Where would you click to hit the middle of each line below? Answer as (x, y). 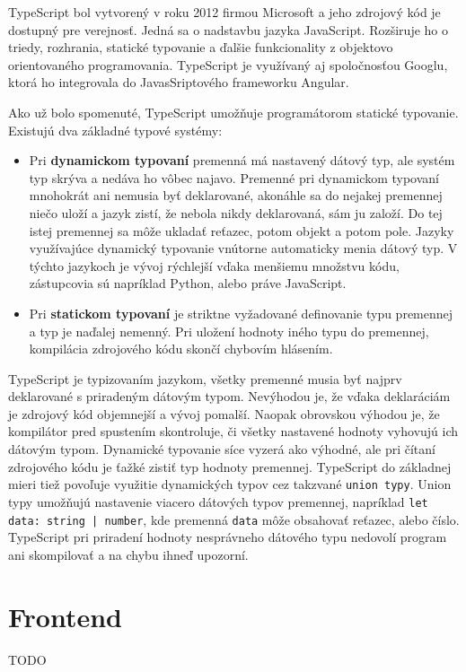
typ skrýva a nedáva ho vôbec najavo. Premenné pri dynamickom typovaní (234, 177)
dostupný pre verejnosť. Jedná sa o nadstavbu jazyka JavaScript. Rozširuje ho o (228, 29)
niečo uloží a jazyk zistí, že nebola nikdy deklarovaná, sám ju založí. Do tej (236, 212)
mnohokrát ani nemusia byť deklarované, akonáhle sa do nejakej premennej (236, 195)
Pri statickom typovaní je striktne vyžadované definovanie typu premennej (241, 313)
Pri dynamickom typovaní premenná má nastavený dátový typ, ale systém (242, 160)
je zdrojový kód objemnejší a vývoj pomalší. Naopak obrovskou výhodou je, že (224, 413)
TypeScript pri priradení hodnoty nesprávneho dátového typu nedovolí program (228, 537)
